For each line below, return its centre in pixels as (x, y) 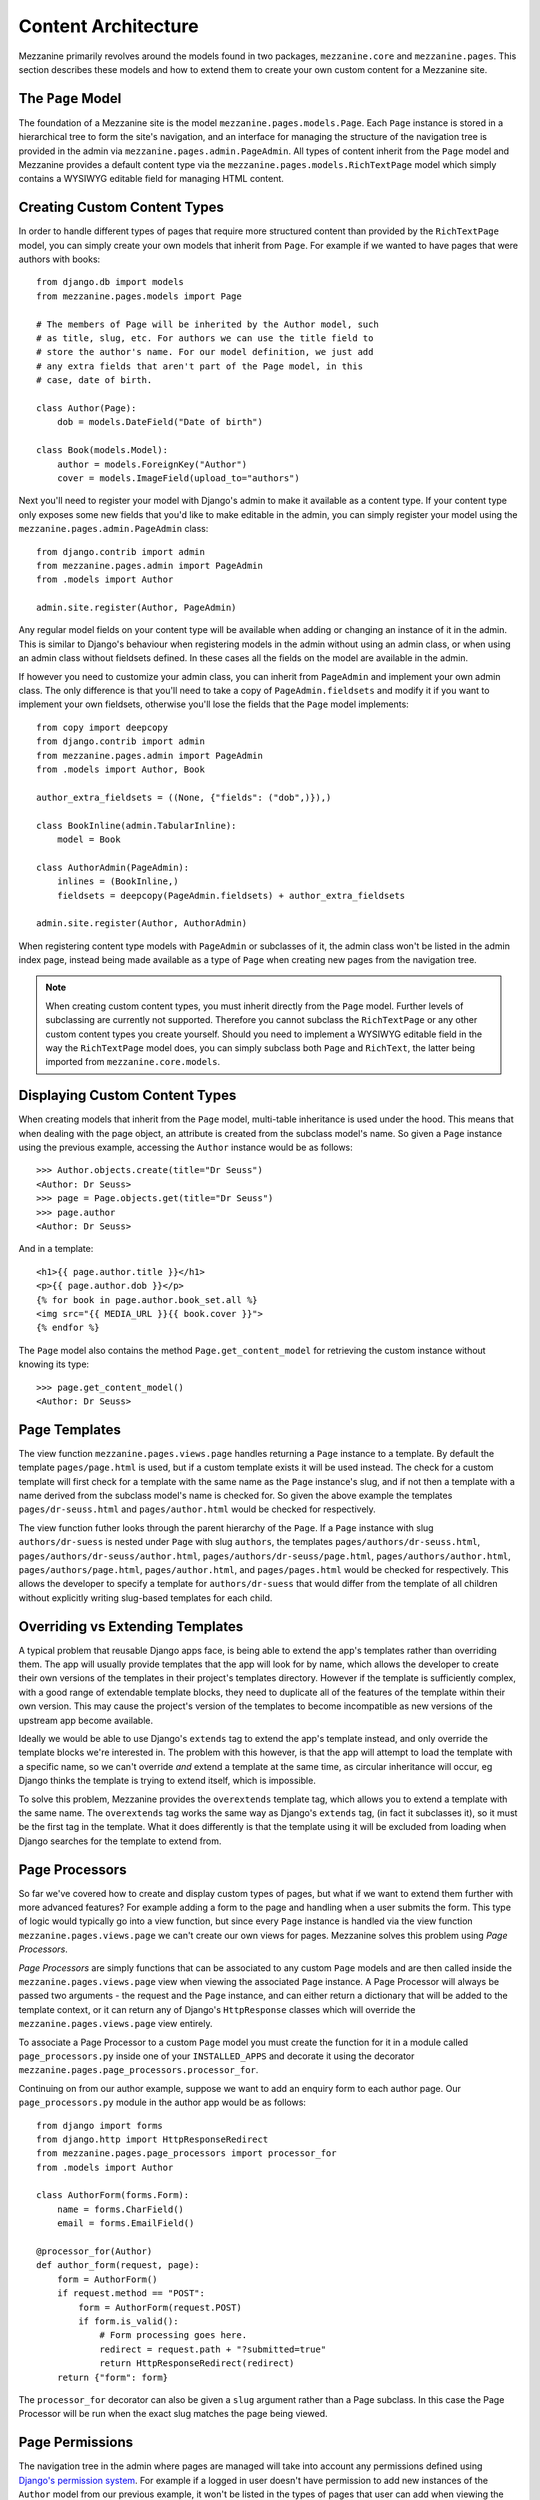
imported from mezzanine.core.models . (133, 1062)
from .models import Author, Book (120, 769)
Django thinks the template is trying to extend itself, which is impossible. (167, 1781)
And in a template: (56, 1249)
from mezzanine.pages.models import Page (139, 296)
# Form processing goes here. (173, 2335)
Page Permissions (76, 2442)
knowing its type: (54, 1364)
